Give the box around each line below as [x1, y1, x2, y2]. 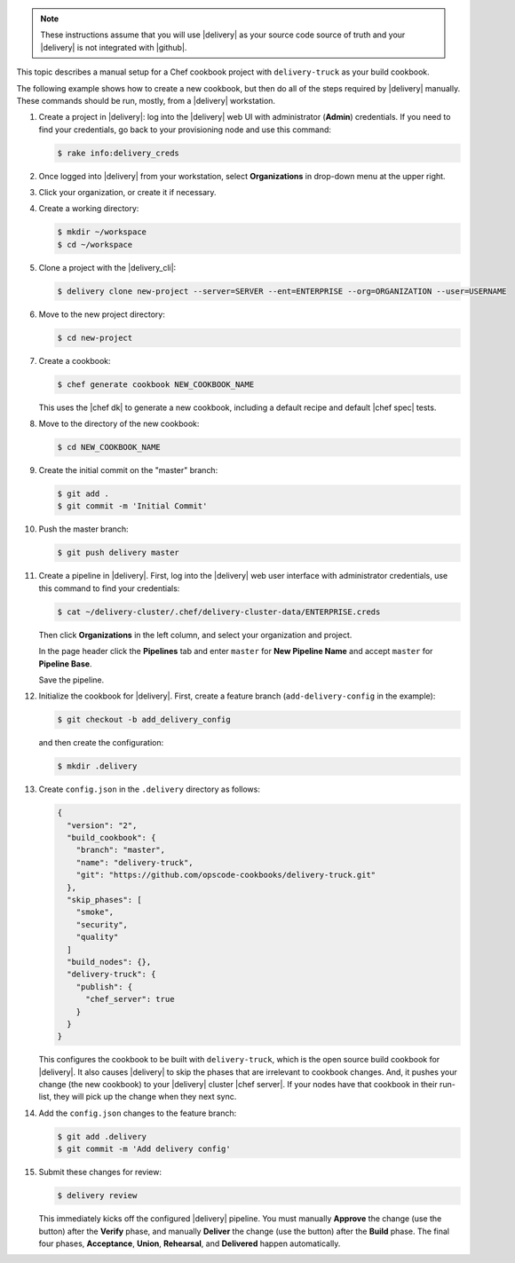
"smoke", [75, 907, 115, 918]
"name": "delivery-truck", [75, 857, 194, 867]
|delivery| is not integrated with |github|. [40, 42, 187, 52]
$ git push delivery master [57, 548, 179, 558]
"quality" [75, 932, 119, 943]
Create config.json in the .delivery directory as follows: [38, 784, 261, 794]
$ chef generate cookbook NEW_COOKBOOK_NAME [57, 379, 255, 390]
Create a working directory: [38, 203, 139, 214]
